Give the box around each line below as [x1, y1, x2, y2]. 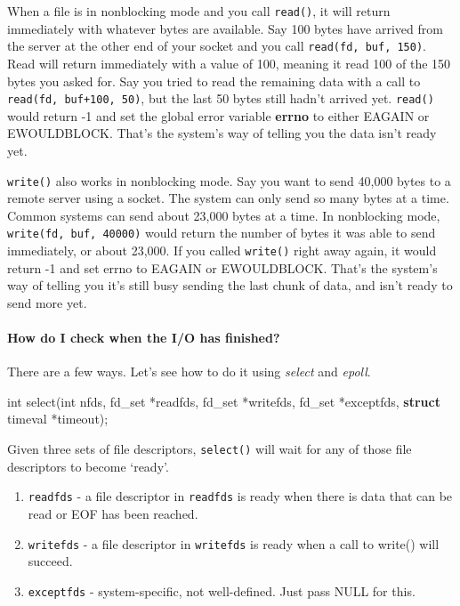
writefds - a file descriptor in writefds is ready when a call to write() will [28, 534, 440, 553]
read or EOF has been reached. [28, 504, 198, 522]
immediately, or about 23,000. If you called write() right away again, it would [7, 241, 437, 260]
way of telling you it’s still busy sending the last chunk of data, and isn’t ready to [7, 276, 453, 295]
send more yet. [7, 293, 87, 311]
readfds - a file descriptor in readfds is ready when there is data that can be [28, 487, 453, 505]
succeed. [28, 552, 73, 570]
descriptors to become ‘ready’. [7, 457, 169, 475]
